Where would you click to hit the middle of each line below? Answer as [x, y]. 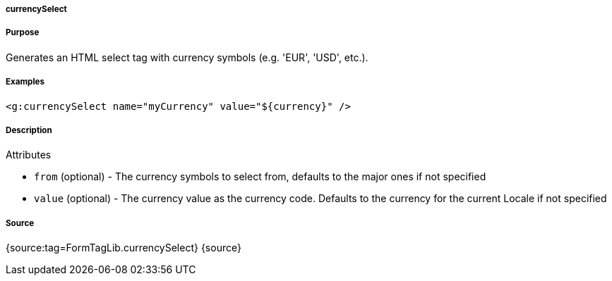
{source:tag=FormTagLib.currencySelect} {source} [124, 248]
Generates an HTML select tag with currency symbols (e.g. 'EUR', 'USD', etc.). [187, 57]
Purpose [23, 33]
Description [29, 130]
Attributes [29, 155]
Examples [25, 82]
